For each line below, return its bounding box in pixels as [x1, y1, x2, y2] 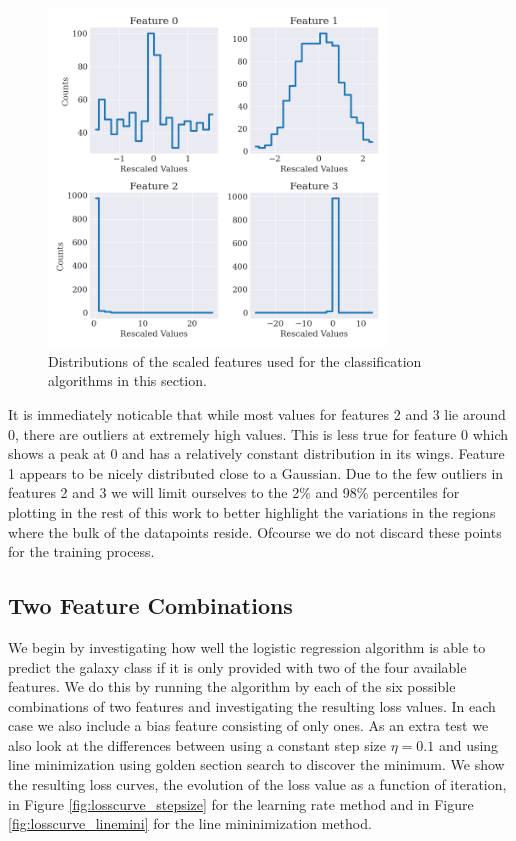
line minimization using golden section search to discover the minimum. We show [8, 754, 505, 775]
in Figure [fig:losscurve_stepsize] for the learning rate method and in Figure [8, 793, 474, 814]
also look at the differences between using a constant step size [8, 734, 387, 755]
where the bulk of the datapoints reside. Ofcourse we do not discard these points [8, 521, 502, 542]
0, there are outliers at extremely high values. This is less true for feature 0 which [8, 423, 509, 444]
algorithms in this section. [48, 370, 207, 391]
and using [438, 734, 499, 755]
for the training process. [8, 541, 155, 562]
